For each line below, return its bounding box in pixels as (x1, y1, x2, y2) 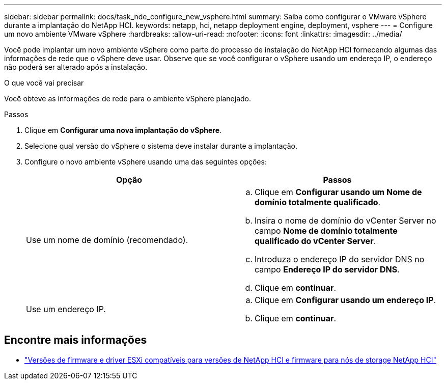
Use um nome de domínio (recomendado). (26, 235, 188, 245)
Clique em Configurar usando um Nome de (255, 187, 422, 197)
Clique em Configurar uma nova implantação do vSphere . (24, 126, 222, 134)
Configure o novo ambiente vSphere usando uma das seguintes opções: (24, 157, 267, 166)
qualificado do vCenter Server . (255, 236, 376, 246)
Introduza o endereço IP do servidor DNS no (255, 254, 425, 264)
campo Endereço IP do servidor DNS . (255, 264, 400, 275)
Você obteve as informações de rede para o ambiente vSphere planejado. (4, 94, 252, 103)
